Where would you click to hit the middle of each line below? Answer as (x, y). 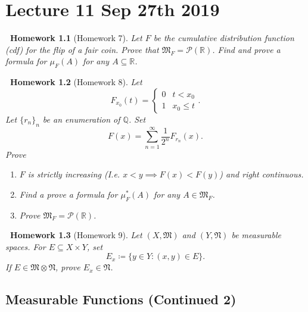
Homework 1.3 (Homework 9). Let (76, 235)
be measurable (256, 235)
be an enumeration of (81, 119)
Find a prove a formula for (69, 194)
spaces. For (26, 246)
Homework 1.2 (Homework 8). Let (76, 82)
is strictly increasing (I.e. (74, 174)
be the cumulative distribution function (224, 38)
